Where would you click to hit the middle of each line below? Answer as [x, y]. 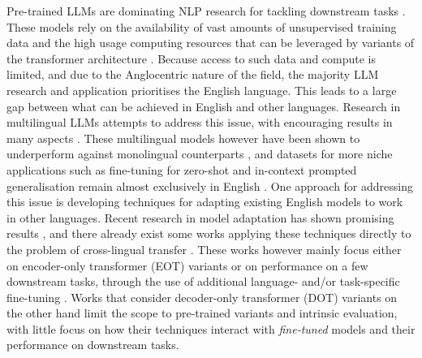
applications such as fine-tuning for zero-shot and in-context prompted [182, 169]
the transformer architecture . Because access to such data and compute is [192, 58]
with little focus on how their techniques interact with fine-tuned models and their [211, 328]
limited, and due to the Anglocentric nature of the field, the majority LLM [193, 74]
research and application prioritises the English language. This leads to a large [202, 90]
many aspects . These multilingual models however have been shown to [183, 138]
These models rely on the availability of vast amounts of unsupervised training [202, 26]
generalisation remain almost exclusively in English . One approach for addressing [210, 185]
